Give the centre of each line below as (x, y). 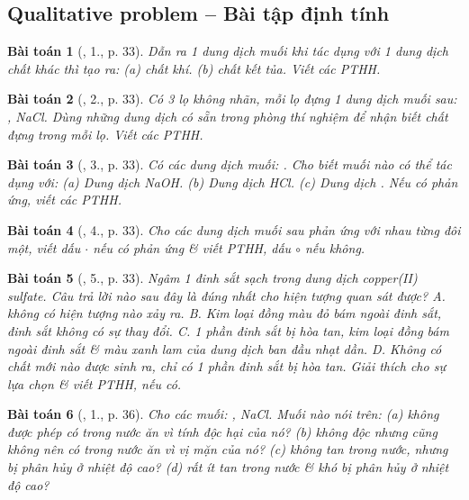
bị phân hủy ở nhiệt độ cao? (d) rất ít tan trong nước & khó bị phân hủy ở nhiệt (228, 467)
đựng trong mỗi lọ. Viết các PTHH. (105, 134)
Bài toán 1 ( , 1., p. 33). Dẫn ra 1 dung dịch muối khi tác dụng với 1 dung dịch (228, 51)
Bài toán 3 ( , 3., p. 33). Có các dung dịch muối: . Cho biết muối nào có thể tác (230, 164)
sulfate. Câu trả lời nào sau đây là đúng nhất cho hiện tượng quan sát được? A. (226, 295)
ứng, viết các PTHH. (64, 200)
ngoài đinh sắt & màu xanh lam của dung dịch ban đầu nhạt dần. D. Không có (225, 348)
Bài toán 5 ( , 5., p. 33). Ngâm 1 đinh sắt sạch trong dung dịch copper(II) (212, 278)
